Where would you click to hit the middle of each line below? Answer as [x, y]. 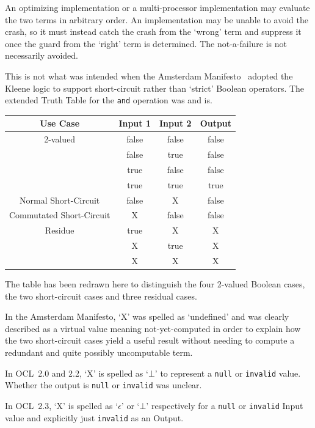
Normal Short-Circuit [60, 200]
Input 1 [135, 123]
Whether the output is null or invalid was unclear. [103, 385]
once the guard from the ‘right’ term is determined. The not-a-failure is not [146, 43]
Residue [60, 230]
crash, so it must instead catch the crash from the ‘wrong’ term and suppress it [153, 31]
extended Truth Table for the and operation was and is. [109, 100]
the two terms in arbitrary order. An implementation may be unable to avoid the [157, 19]
